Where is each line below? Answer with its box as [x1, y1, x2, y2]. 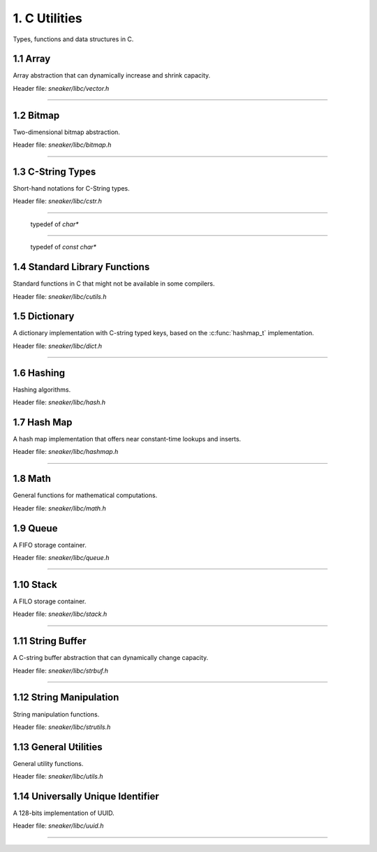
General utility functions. [13, 759, 84, 767]
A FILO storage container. [13, 597, 87, 605]
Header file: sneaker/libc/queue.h [13, 554, 110, 561]
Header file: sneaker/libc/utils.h [13, 772, 103, 781]
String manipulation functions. [13, 710, 100, 719]
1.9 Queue [13, 522, 58, 534]
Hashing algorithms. [13, 385, 71, 394]
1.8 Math [13, 473, 52, 485]
